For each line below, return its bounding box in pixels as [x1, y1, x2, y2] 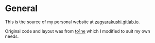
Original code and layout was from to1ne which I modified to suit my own [5, 28, 151, 34]
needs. [5, 33, 19, 39]
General [5, 3, 38, 14]
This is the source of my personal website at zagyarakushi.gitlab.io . [5, 19, 140, 25]
